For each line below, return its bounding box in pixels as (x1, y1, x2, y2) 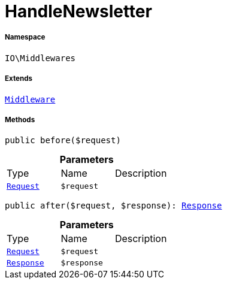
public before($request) (5, 135, 121, 146)
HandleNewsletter (5, 1, 152, 22)
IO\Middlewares (5, 53, 76, 63)
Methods (5, 115, 35, 124)
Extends (5, 74, 33, 83)
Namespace (5, 33, 46, 42)
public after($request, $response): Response (5, 201, 222, 211)
